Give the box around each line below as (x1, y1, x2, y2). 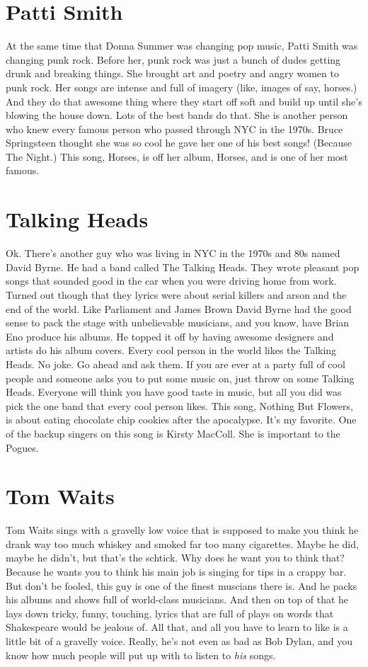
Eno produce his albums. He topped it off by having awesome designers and (6, 329, 334, 343)
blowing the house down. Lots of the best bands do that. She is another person (6, 108, 348, 122)
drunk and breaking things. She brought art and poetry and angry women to (6, 66, 339, 81)
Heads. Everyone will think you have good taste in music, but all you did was (6, 384, 342, 399)
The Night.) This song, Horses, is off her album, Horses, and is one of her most (6, 149, 348, 164)
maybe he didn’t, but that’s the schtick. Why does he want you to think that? (6, 550, 345, 565)
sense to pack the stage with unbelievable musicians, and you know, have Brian (6, 315, 350, 330)
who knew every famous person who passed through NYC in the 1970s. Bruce (6, 121, 343, 136)
